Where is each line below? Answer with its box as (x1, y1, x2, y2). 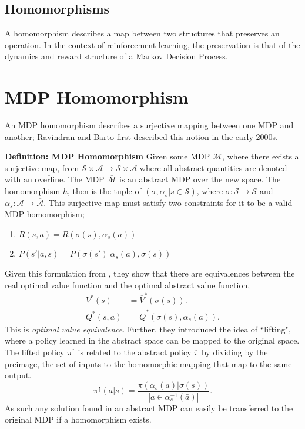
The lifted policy (5, 345, 65, 358)
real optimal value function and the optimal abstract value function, (5, 278, 250, 291)
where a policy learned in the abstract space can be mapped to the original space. (5, 334, 300, 347)
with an (5, 173, 32, 185)
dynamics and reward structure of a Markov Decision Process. (5, 50, 228, 62)
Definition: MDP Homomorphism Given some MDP (5, 150, 210, 162)
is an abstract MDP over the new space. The (119, 173, 281, 185)
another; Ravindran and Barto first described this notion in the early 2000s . (5, 130, 278, 142)
